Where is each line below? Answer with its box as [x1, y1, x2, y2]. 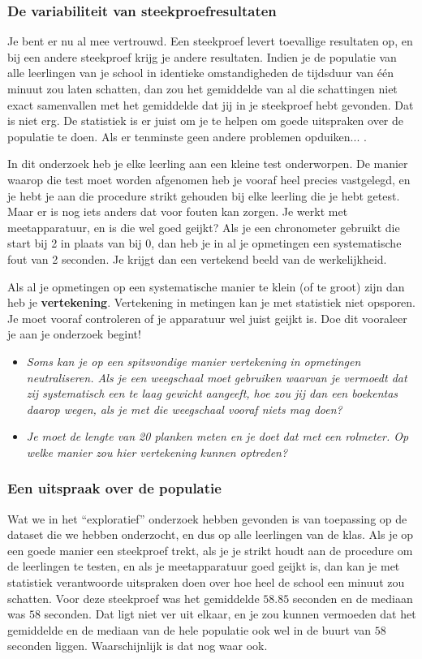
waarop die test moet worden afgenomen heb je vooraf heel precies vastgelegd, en [7, 170, 411, 187]
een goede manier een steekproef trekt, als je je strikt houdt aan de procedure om [7, 541, 413, 558]
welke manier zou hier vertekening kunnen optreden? [26, 443, 288, 460]
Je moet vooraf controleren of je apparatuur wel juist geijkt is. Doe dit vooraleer [7, 309, 407, 326]
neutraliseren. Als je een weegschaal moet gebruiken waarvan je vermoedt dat [26, 368, 407, 385]
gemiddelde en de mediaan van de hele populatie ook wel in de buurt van [7, 621, 372, 638]
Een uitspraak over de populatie [7, 478, 222, 498]
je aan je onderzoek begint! [7, 325, 141, 342]
